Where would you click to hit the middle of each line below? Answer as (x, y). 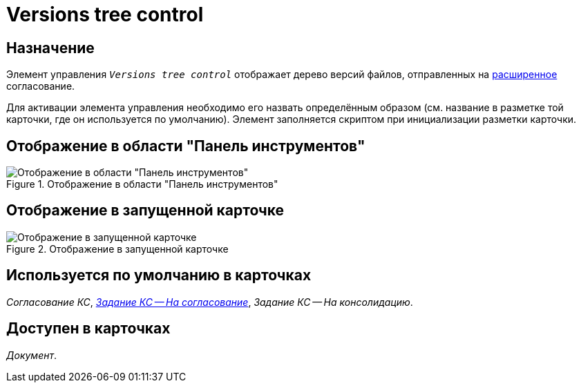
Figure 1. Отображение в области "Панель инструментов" (142, 184)
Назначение (50, 48)
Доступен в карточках (88, 329)
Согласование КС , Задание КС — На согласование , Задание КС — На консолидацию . (210, 302)
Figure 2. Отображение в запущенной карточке (117, 249)
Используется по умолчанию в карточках (159, 275)
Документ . (32, 355)
